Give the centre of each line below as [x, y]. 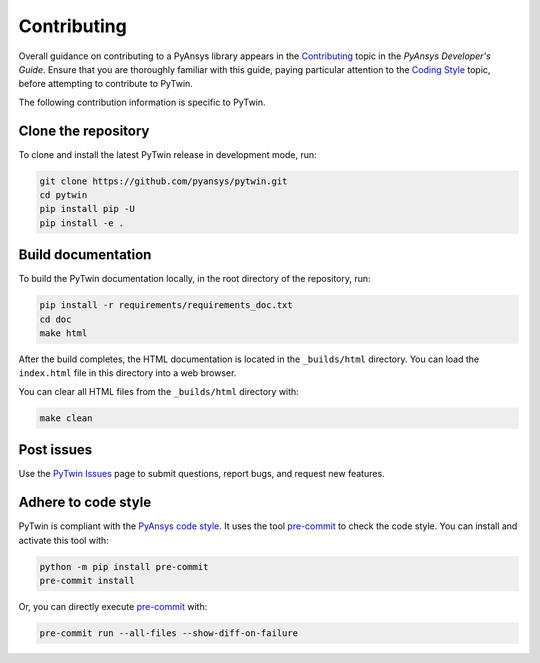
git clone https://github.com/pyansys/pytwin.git [163, 181]
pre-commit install [87, 580]
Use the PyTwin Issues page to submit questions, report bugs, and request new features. [201, 474]
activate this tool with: [63, 540]
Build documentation [85, 255]
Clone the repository [84, 130]
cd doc [55, 319]
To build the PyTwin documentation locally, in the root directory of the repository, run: [194, 279]
